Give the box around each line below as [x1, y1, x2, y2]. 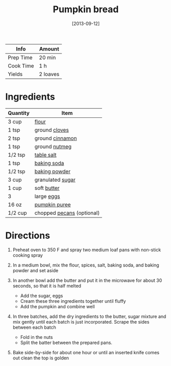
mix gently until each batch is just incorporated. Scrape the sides [12, 319, 150, 325]
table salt [34, 151, 57, 158]
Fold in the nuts [20, 334, 53, 340]
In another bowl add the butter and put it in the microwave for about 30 [12, 277, 162, 283]
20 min [39, 54, 56, 61]
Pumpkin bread [53, 4, 119, 15]
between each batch [12, 324, 56, 330]
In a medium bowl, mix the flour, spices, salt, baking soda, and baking [12, 262, 159, 268]
